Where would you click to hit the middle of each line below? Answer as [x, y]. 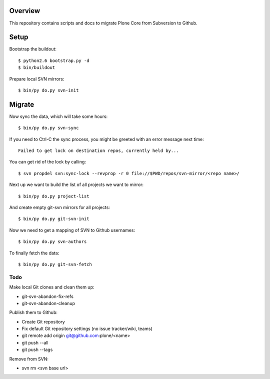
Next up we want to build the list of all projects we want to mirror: [76, 184]
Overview [25, 11]
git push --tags [37, 349]
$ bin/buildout [37, 68]
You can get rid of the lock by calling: [47, 162]
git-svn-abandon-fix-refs [47, 296]
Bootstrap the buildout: [33, 49]
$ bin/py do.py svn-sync [48, 128]
